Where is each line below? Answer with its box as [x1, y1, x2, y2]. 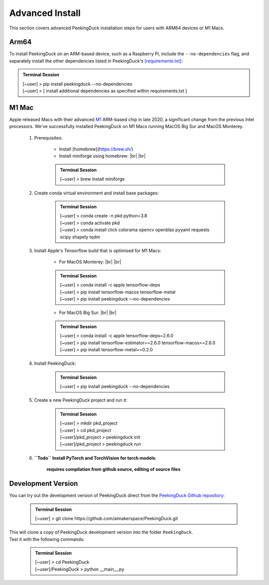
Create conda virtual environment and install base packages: [34, 190, 159, 196]
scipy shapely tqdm [60, 234, 101, 240]
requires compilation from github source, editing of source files [46, 466, 181, 472]
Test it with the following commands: [9, 536, 85, 542]
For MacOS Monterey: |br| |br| [59, 259, 122, 265]
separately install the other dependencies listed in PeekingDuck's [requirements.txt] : [9, 58, 183, 64]
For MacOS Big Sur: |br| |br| [59, 309, 117, 316]
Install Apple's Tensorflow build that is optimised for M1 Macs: [34, 248, 161, 254]
